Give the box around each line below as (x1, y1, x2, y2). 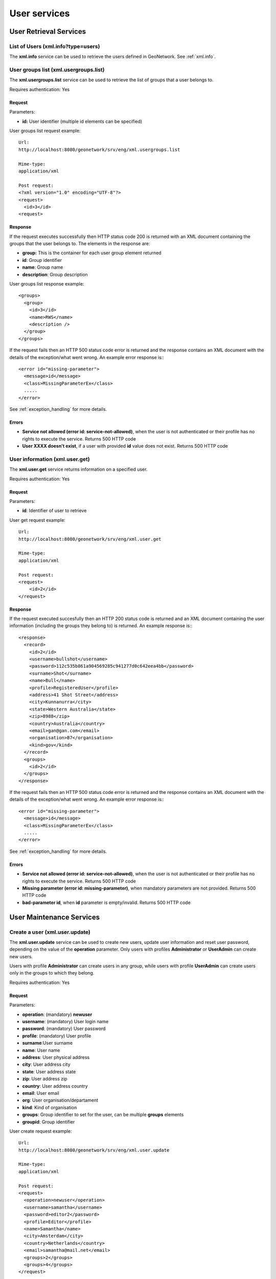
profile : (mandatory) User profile (22, 1032, 91, 1039)
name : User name (22, 1047, 60, 1053)
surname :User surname (22, 1040, 73, 1046)
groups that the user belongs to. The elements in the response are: (9, 240, 150, 247)
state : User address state (22, 1068, 76, 1074)
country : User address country (22, 1083, 88, 1089)
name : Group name (22, 264, 63, 271)
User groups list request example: (9, 128, 81, 134)
